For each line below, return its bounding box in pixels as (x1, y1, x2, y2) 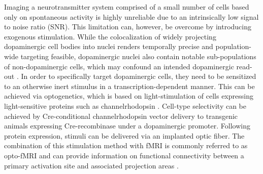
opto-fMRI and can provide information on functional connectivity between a (4, 150, 244, 160)
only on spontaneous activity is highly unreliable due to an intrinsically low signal (4, 11, 259, 22)
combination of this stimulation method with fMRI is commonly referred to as (4, 140, 248, 151)
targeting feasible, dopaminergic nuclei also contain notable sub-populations (20, 51, 256, 61)
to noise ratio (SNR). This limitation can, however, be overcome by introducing (4, 21, 252, 32)
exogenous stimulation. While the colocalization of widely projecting (4, 31, 216, 41)
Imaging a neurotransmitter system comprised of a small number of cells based (4, 2, 249, 12)
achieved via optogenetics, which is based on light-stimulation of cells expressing (4, 91, 253, 101)
